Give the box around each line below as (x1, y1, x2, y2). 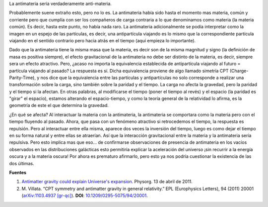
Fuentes (9, 169, 27, 175)
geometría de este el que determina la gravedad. (9, 103, 109, 108)
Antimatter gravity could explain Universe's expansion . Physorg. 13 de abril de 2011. (21, 179, 193, 185)
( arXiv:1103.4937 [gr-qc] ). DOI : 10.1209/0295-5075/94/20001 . (21, 193, 148, 199)
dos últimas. (9, 160, 34, 166)
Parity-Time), (9, 75, 36, 81)
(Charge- (229, 68, 249, 74)
